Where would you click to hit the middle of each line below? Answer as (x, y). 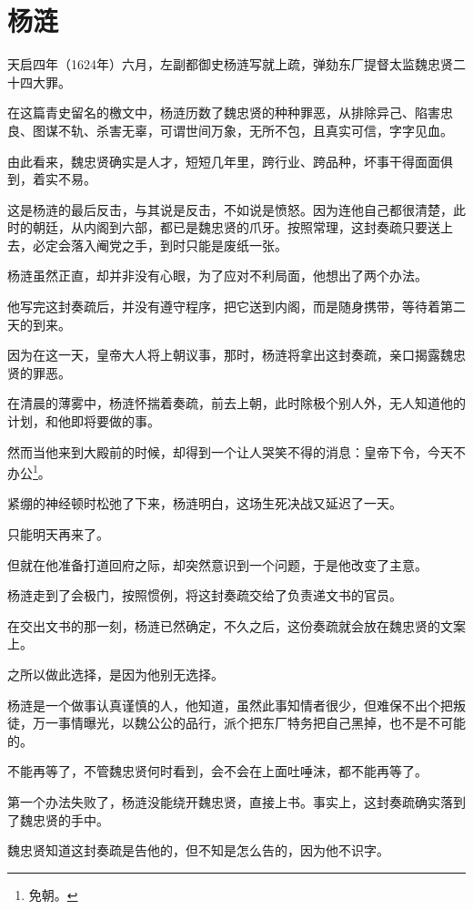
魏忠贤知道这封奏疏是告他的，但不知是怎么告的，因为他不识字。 (198, 850)
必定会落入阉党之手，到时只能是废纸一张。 (160, 245)
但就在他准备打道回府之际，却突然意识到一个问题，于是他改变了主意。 (217, 564)
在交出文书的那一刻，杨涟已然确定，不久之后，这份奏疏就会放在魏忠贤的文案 (236, 625)
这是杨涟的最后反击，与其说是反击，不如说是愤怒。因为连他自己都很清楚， (230, 209)
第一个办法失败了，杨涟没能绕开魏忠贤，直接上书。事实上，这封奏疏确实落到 (236, 802)
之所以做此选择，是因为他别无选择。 (116, 675)
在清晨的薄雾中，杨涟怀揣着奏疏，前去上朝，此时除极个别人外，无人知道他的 (236, 403)
